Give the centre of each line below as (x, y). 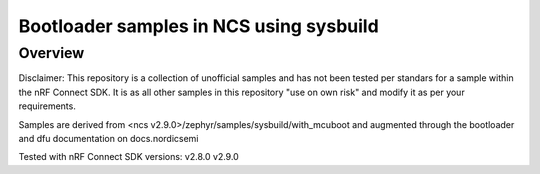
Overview (51, 53)
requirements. (47, 106)
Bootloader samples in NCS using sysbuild (198, 26)
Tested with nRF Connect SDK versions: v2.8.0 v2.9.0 (128, 157)
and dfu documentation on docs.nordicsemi (108, 138)
